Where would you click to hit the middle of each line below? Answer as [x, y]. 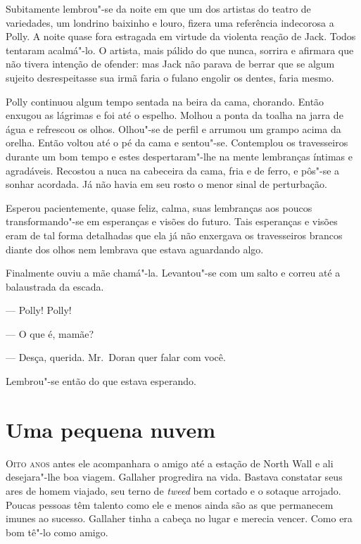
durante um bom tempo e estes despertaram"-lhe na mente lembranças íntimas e [179, 156]
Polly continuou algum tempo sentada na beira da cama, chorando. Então [165, 101]
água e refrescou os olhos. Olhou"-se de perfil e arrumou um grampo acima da [173, 128]
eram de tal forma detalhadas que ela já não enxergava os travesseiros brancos [174, 235]
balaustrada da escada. [55, 286]
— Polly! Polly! [39, 310]
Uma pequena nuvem [111, 429]
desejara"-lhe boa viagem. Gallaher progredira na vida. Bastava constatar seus [174, 477]
